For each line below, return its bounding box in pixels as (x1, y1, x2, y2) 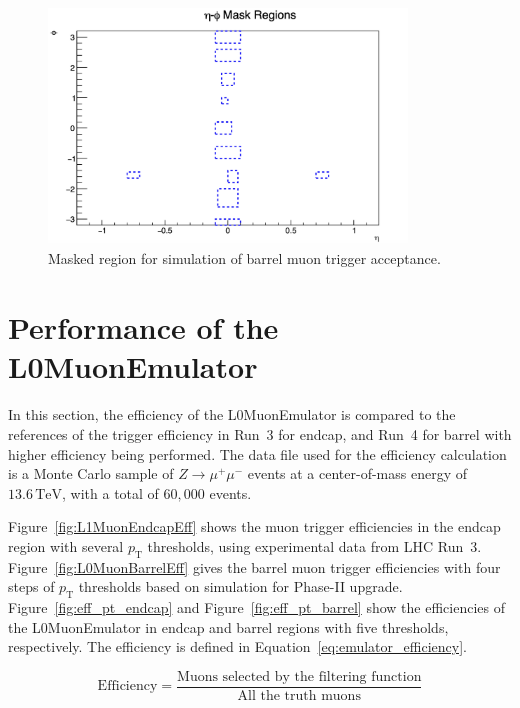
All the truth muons (237, 688, 361, 703)
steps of (8, 576, 55, 597)
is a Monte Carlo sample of (8, 463, 174, 484)
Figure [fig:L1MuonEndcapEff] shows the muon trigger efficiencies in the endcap (8, 516, 501, 537)
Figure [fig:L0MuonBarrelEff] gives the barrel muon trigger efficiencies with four (8, 556, 501, 577)
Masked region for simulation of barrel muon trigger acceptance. (48, 248, 441, 269)
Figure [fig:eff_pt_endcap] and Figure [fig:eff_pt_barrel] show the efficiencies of (8, 597, 505, 618)
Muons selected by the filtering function (177, 669, 422, 684)
